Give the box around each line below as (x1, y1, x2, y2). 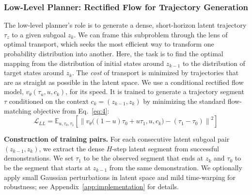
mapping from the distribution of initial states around (4, 58, 164, 68)
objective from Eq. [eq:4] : (33, 105, 110, 115)
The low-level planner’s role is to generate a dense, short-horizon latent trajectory (4, 20, 247, 30)
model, (4, 86, 24, 97)
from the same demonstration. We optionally (109, 162, 242, 172)
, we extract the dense (39, 143, 105, 153)
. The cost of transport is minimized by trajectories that (72, 67, 239, 78)
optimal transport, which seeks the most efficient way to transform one (4, 39, 214, 49)
